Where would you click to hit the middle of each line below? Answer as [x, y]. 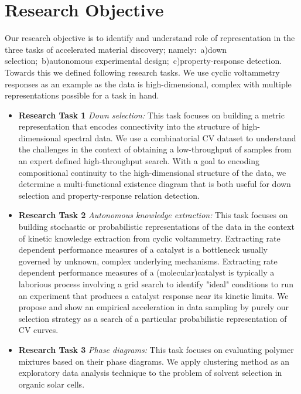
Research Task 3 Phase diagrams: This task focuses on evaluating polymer [156, 349]
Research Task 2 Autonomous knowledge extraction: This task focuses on [153, 215]
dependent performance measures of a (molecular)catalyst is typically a [146, 272]
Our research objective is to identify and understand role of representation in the [150, 38]
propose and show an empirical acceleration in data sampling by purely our [154, 307]
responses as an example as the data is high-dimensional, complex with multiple [148, 84]
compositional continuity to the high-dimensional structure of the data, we [152, 172]
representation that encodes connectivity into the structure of [129, 126]
